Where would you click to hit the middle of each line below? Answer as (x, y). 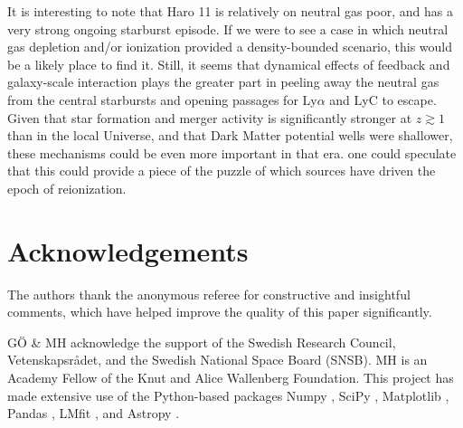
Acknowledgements (128, 250)
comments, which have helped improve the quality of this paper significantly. (220, 312)
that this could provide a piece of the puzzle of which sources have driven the (222, 171)
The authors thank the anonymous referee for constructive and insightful (209, 294)
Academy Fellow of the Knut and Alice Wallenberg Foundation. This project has (231, 378)
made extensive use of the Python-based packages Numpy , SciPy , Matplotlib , (228, 395)
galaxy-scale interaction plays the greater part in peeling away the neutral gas (223, 82)
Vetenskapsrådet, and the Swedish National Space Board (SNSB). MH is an (217, 360)
